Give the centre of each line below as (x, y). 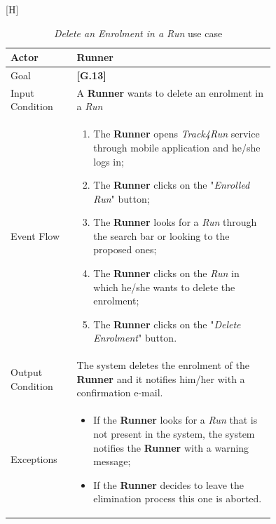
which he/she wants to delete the (164, 287)
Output (27, 372)
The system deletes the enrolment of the (163, 365)
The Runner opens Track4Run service (177, 134)
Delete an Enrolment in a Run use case (138, 33)
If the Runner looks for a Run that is (175, 420)
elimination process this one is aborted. (178, 498)
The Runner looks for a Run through (175, 222)
